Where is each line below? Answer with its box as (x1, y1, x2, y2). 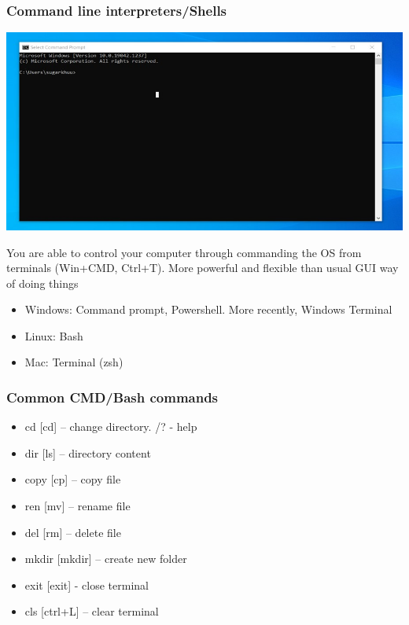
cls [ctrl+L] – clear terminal (24, 603, 159, 619)
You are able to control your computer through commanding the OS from (6, 244, 362, 260)
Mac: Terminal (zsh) (24, 354, 123, 370)
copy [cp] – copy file (24, 471, 121, 487)
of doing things (6, 274, 79, 291)
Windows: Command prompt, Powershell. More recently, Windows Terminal (24, 301, 392, 318)
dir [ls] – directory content (24, 444, 151, 461)
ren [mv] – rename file (24, 498, 131, 514)
